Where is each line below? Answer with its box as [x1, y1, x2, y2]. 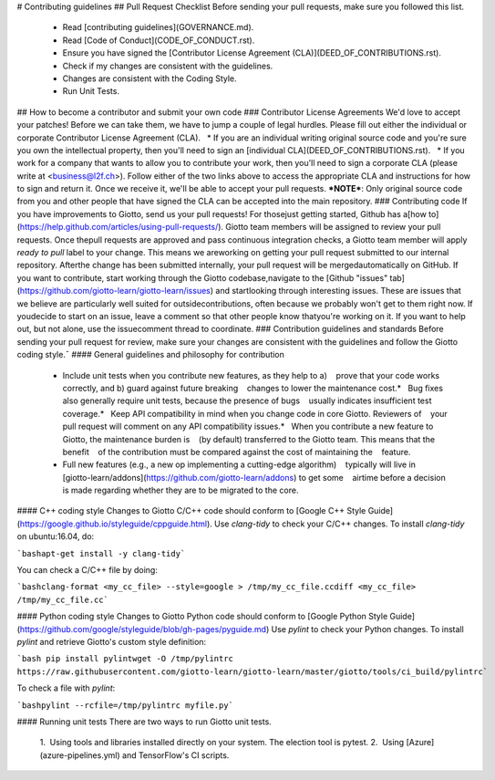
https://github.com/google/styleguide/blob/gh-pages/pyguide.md [19, 623, 267, 634]
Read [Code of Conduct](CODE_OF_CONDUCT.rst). [62, 35, 255, 46]
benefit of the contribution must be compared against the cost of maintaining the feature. [62, 446, 411, 457]
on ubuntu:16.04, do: [16, 531, 95, 542]
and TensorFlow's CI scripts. [121, 749, 230, 761]
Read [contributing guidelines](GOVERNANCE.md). [62, 22, 254, 33]
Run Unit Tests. [62, 86, 120, 97]
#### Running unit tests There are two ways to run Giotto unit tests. [16, 716, 273, 727]
